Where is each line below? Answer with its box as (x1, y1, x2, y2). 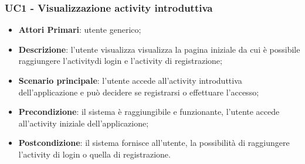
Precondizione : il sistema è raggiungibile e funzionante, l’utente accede (18, 105, 280, 118)
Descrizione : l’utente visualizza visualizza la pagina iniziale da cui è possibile (18, 43, 300, 55)
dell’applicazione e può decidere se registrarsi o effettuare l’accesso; (18, 86, 259, 98)
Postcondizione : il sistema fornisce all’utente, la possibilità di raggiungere (18, 136, 290, 149)
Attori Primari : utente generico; (18, 23, 141, 36)
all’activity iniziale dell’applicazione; (18, 117, 149, 129)
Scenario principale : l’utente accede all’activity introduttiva (18, 74, 242, 86)
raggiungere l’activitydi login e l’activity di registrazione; (18, 54, 222, 67)
